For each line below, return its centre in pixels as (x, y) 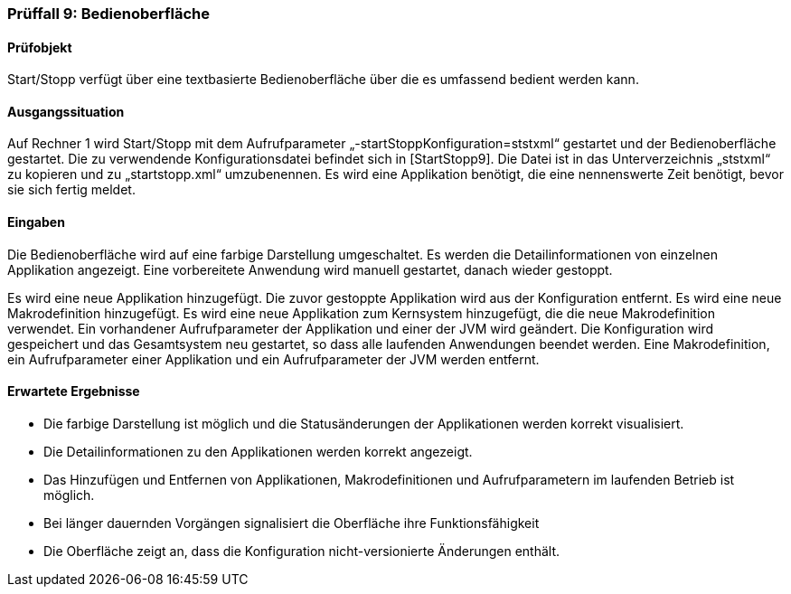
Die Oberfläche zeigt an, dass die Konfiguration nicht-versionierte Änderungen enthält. (302, 551)
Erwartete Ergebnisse (74, 391)
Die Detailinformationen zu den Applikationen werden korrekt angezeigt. (258, 451)
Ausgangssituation (66, 111)
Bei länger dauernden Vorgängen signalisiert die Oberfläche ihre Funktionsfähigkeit (292, 523)
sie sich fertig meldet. (71, 190)
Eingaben (36, 222)
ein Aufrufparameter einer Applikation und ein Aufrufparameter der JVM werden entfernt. (273, 359)
